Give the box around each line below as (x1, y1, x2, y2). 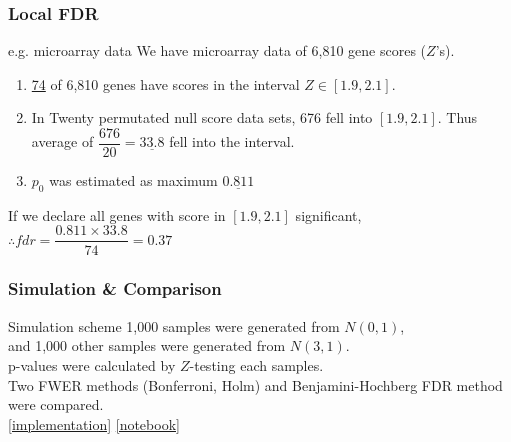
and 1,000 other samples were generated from (8, 335, 286, 356)
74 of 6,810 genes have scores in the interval (31, 73, 300, 94)
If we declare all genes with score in (8, 204, 226, 225)
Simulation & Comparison (8, 276, 222, 301)
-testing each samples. (189, 354, 324, 375)
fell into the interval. (169, 131, 295, 152)
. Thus (437, 107, 478, 128)
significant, (295, 204, 362, 225)
